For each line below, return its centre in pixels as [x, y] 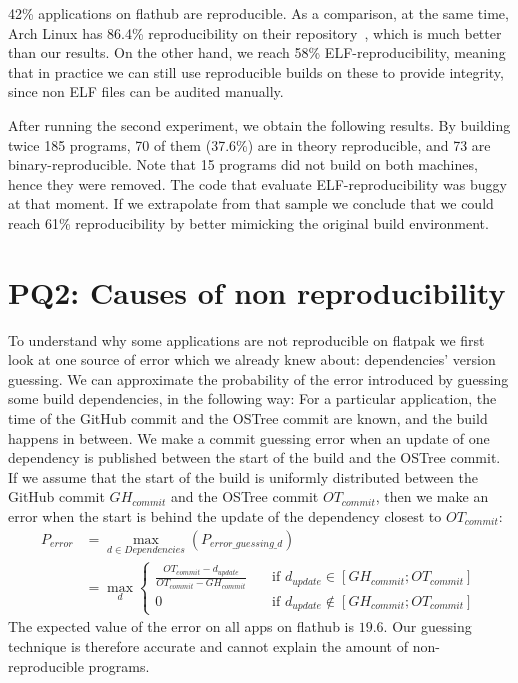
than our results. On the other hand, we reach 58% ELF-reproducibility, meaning [257, 52]
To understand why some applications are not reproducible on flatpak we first [246, 339]
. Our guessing [427, 626]
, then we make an [432, 496]
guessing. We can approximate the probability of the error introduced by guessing [258, 378]
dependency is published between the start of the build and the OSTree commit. [254, 457]
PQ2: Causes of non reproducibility [257, 291]
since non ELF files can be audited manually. [146, 91]
